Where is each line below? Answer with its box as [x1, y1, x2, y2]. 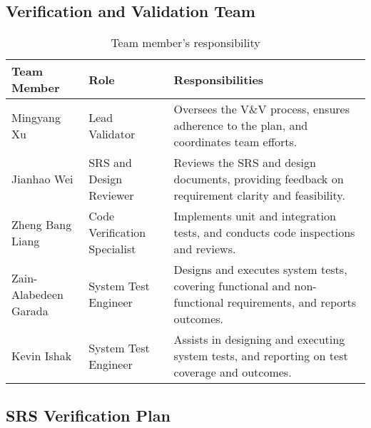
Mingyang [11, 108, 61, 126]
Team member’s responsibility [111, 34, 260, 51]
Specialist [88, 240, 136, 258]
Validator [88, 125, 136, 142]
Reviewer [88, 187, 134, 204]
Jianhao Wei [11, 170, 73, 188]
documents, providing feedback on [173, 170, 344, 188]
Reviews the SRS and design [173, 154, 316, 171]
